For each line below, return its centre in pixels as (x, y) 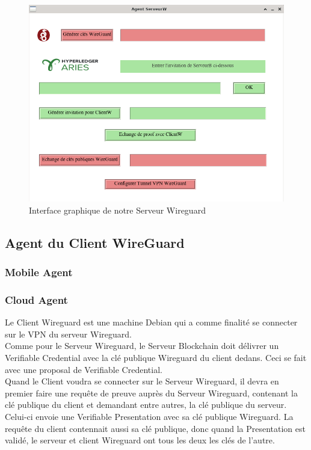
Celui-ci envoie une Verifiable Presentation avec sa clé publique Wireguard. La (149, 416)
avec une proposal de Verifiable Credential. (84, 369)
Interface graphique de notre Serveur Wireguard (117, 210)
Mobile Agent (39, 272)
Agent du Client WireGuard (95, 242)
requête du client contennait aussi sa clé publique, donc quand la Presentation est (155, 428)
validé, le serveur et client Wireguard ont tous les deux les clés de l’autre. (140, 440)
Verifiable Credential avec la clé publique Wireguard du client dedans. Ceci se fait (156, 358)
